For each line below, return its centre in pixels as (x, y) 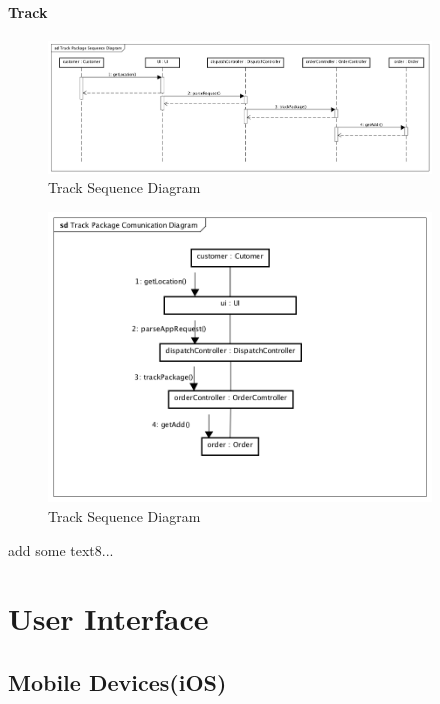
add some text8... (61, 549)
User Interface (108, 618)
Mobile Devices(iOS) (117, 682)
